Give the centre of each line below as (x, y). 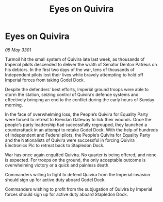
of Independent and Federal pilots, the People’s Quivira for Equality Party (78, 135)
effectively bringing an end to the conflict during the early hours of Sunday (80, 100)
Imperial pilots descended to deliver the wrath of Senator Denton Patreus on (81, 64)
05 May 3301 (18, 50)
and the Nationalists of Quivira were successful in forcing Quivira (70, 140)
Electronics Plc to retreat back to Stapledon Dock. (55, 145)
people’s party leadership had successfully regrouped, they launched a (76, 125)
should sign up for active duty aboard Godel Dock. (55, 180)
